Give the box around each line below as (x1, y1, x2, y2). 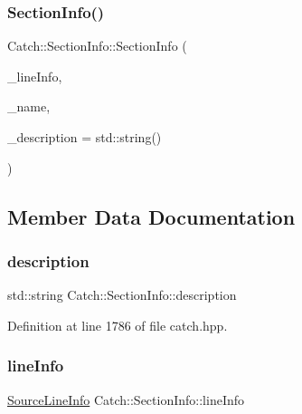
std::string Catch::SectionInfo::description (7, 285, 237, 304)
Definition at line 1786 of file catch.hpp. (7, 315, 228, 334)
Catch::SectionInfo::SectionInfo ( (7, 36, 187, 55)
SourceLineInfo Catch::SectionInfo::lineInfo (7, 390, 245, 409)
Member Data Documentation (7, 202, 296, 230)
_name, (7, 97, 51, 116)
